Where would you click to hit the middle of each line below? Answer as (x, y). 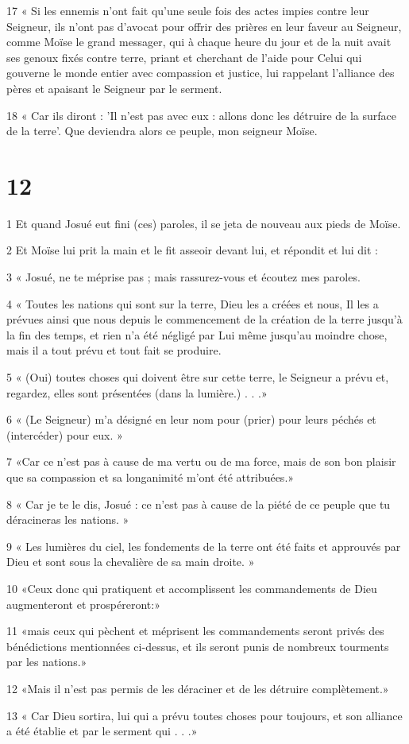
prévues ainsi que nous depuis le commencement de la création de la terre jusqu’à (204, 319)
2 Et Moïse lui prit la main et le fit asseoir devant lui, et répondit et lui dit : (192, 250)
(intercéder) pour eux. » (65, 434)
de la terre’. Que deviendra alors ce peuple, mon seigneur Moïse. (162, 131)
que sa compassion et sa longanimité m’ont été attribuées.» (150, 477)
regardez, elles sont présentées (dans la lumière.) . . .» (137, 392)
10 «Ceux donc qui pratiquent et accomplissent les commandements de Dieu (192, 588)
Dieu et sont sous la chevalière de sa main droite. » (131, 562)
